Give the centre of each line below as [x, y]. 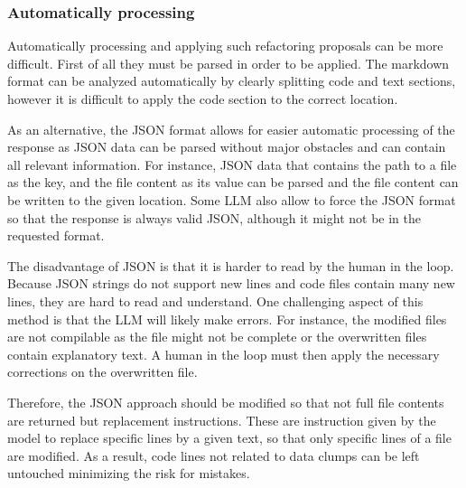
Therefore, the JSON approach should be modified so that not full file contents [226, 402]
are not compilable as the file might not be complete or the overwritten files [217, 337]
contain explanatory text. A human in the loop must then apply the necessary [224, 354]
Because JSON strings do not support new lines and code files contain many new [231, 283]
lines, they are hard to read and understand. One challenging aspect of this [215, 300]
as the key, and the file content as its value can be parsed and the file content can [233, 182]
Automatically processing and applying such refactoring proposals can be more [225, 46]
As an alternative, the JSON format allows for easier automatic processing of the [231, 129]
